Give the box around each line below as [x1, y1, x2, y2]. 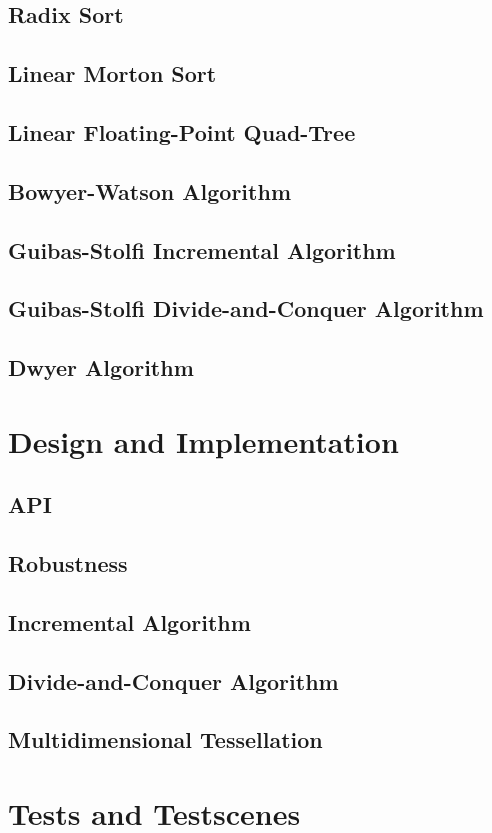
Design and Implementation [8, 420, 399, 461]
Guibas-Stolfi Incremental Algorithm [8, 234, 396, 265]
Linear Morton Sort [8, 58, 217, 89]
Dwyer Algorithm [8, 352, 194, 383]
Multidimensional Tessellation [8, 724, 323, 755]
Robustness [8, 548, 128, 579]
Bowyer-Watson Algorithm [8, 175, 291, 206]
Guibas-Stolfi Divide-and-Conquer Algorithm [8, 293, 484, 324]
